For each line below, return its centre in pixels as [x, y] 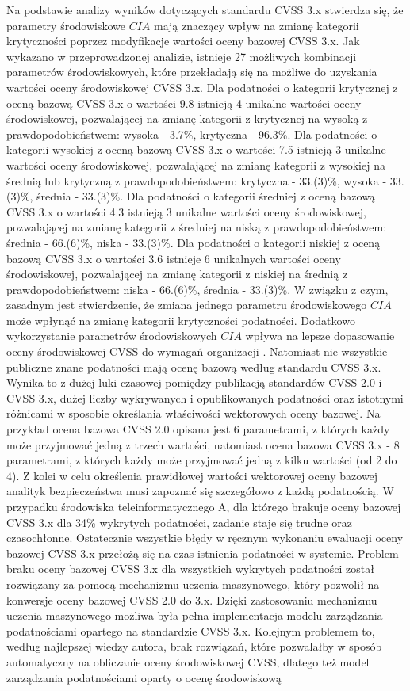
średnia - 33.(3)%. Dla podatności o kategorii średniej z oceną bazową [206, 196]
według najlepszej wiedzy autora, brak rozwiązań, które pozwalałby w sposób [194, 646]
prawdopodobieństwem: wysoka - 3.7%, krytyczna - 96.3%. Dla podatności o [192, 134]
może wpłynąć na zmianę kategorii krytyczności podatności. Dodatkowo [181, 320]
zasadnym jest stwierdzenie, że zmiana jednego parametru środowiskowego [187, 305]
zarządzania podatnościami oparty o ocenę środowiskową [144, 677]
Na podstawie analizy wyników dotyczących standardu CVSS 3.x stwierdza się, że [205, 10]
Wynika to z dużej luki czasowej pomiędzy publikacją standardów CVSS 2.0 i [194, 382]
